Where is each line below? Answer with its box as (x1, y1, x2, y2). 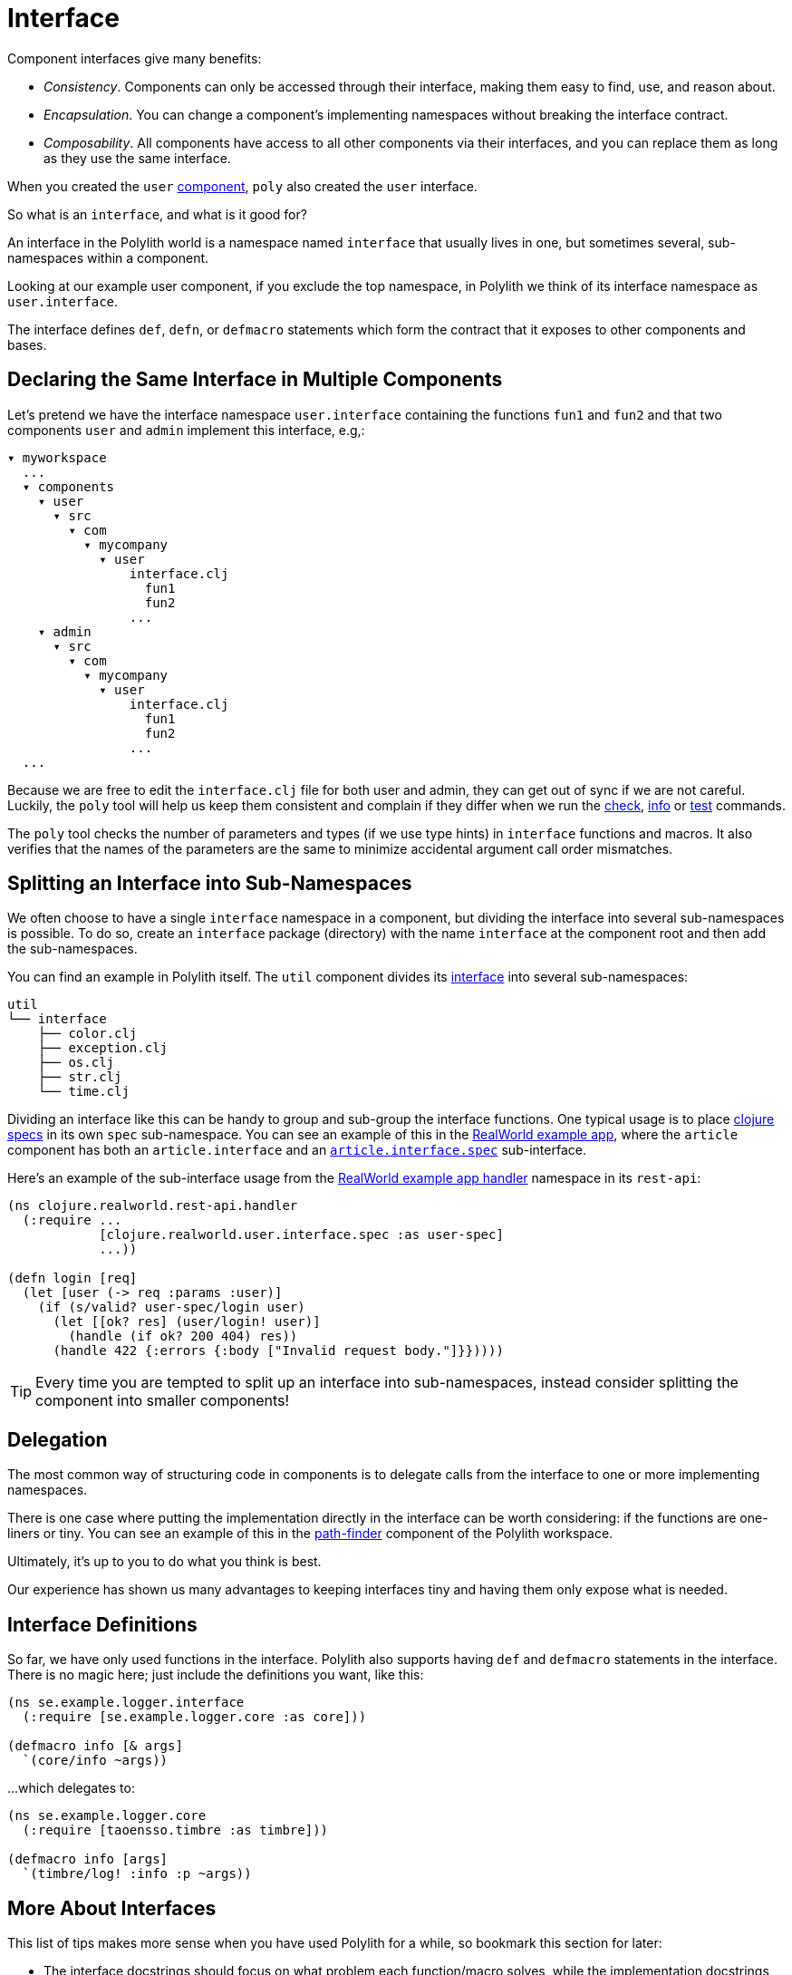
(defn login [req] (7, 1271, 138, 1286)
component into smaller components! (35, 1391, 290, 1410)
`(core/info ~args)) (22, 1753, 169, 1768)
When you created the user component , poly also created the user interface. (7, 178, 478, 194)
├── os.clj (37, 1055, 115, 1070)
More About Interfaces (7, 1896, 217, 1920)
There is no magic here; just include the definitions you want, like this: (7, 1667, 424, 1683)
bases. (7, 336, 47, 353)
